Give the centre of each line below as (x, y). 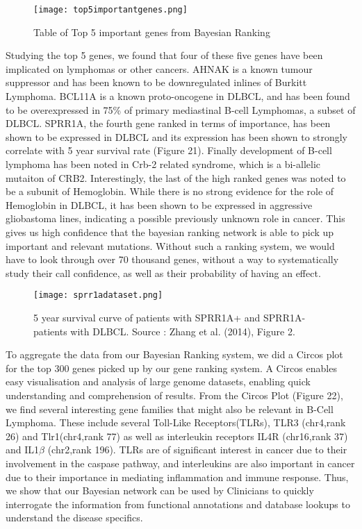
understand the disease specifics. (74, 518)
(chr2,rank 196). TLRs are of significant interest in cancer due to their (197, 450)
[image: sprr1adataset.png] (98, 295)
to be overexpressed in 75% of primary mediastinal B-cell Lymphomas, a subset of (181, 109)
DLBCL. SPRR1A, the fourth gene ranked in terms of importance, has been (168, 123)
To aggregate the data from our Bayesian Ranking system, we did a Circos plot (174, 354)
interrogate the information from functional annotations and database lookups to (178, 504)
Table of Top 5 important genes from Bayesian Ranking (152, 32)
